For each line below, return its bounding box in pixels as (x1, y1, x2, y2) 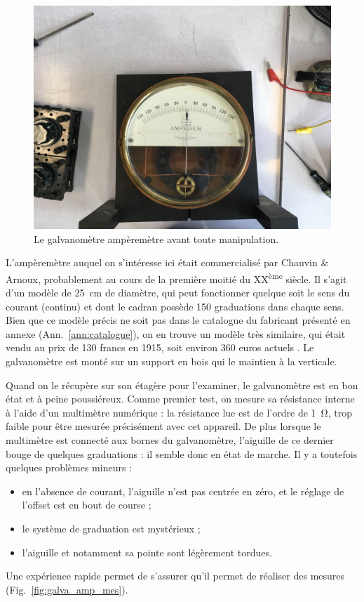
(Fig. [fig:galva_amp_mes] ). (6, 582, 128, 596)
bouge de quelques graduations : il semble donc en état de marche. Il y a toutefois (6, 446, 358, 461)
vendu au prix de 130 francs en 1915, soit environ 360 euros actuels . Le (6, 340, 314, 355)
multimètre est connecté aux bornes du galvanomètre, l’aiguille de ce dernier (6, 432, 334, 447)
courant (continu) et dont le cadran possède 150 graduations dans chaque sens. (6, 299, 344, 313)
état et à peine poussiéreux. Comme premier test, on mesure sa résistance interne (6, 391, 355, 406)
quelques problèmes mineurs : (6, 460, 132, 475)
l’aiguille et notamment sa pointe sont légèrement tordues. (22, 544, 272, 559)
